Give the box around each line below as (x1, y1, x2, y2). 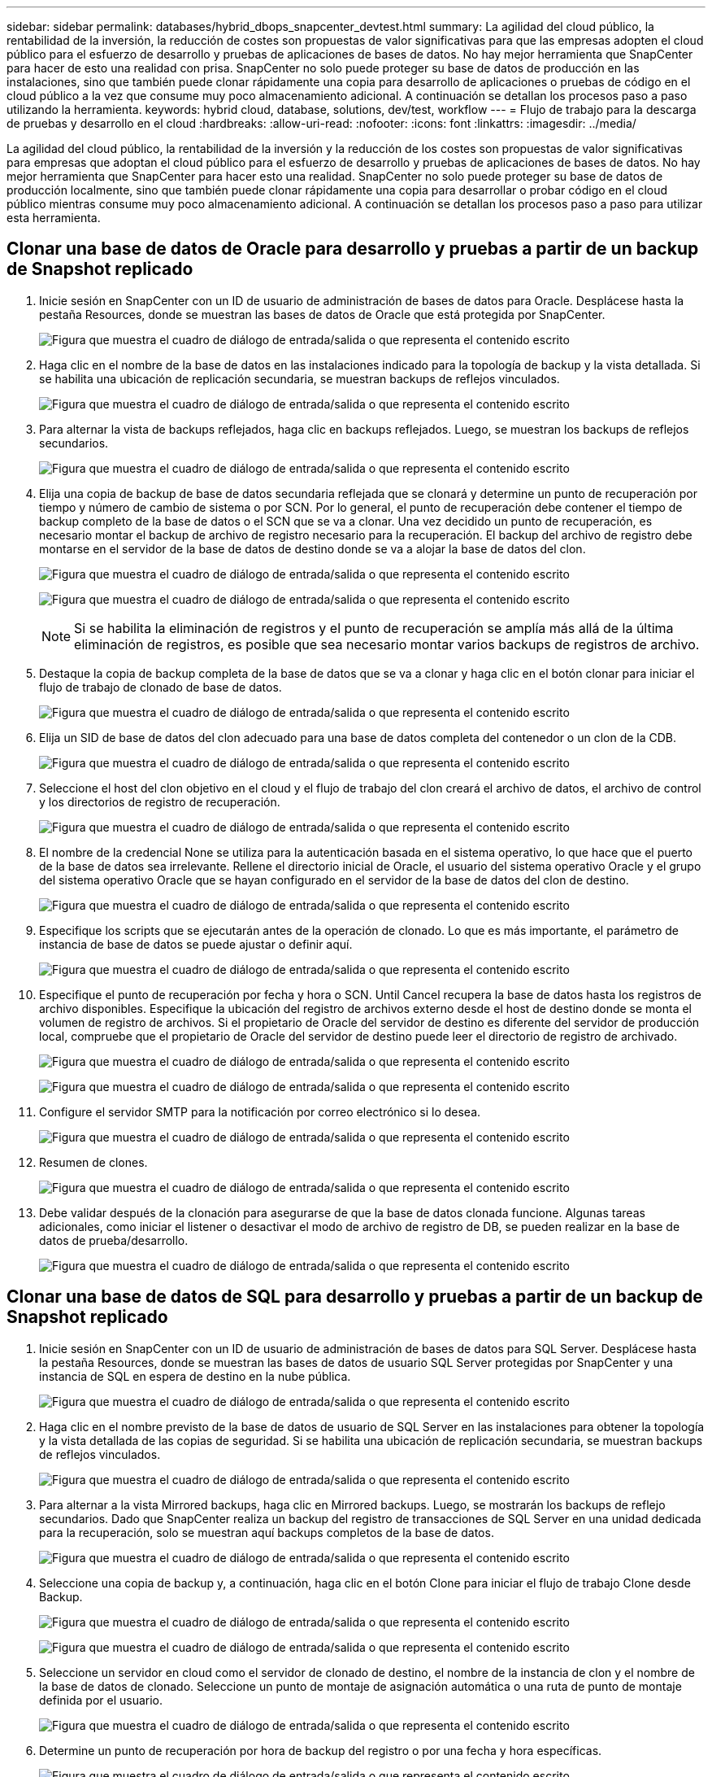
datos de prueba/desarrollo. (39, 1233, 189, 1247)
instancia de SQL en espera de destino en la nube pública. (39, 1369, 351, 1383)
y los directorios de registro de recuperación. (39, 794, 280, 809)
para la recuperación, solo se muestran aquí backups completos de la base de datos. (39, 1525, 494, 1539)
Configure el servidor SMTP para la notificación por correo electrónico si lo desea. (39, 1104, 481, 1119)
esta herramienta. (7, 211, 101, 225)
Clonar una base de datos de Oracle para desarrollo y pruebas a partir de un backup (7, 238, 699, 260)
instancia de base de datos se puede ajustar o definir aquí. (39, 937, 353, 951)
